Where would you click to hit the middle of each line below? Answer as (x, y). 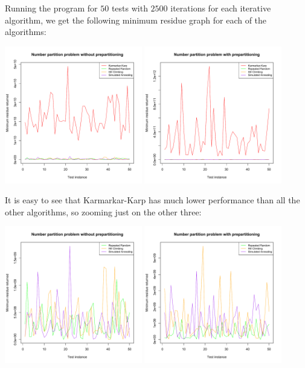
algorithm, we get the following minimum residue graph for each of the (136, 20)
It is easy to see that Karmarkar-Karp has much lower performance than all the (152, 200)
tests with (130, 8)
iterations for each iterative (221, 8)
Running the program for (51, 8)
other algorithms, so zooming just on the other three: (103, 211)
